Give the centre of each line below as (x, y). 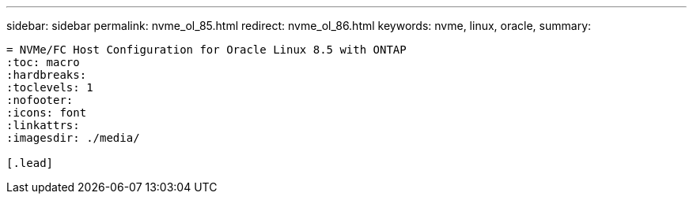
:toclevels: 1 (50, 87)
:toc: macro (43, 62)
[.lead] (30, 163)
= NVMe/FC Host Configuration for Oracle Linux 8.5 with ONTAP (206, 50)
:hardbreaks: (47, 75)
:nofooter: (40, 100)
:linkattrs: (43, 125)
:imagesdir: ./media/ (73, 138)
